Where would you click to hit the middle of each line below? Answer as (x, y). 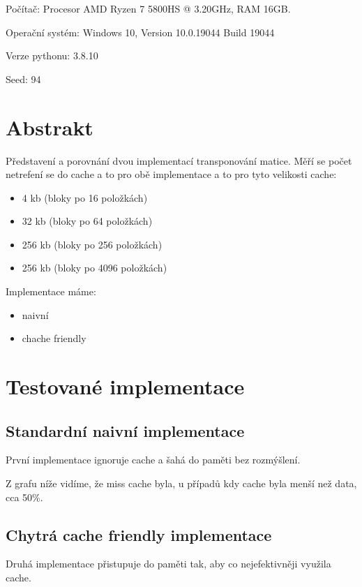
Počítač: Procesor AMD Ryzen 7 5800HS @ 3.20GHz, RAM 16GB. (148, 8)
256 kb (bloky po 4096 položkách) (95, 268)
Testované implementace (125, 386)
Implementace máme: (51, 291)
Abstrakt (50, 127)
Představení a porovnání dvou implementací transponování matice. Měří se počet (179, 160)
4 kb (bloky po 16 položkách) (85, 197)
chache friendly (54, 338)
